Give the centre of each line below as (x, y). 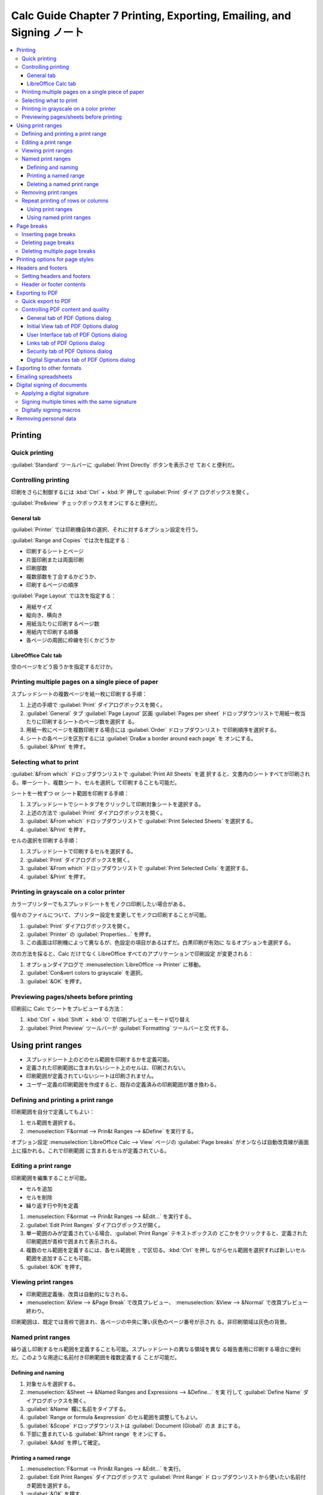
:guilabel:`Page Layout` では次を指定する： (64, 596)
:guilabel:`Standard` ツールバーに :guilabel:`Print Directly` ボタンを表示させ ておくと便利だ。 (124, 465)
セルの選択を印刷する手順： (45, 841)
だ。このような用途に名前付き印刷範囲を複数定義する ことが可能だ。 (96, 1357)
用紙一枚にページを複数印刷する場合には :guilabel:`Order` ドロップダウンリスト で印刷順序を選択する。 (153, 730)
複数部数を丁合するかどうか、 (63, 576)
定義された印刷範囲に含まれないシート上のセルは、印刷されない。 (107, 1068)
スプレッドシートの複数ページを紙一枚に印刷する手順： (79, 694)
